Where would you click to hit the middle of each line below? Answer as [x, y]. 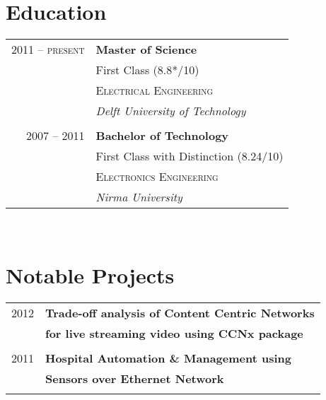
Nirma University [139, 197]
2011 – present [48, 49]
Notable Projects [90, 275]
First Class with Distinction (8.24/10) [190, 156]
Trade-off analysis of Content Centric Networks [180, 312]
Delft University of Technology [171, 111]
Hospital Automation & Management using [169, 358]
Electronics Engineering [157, 177]
